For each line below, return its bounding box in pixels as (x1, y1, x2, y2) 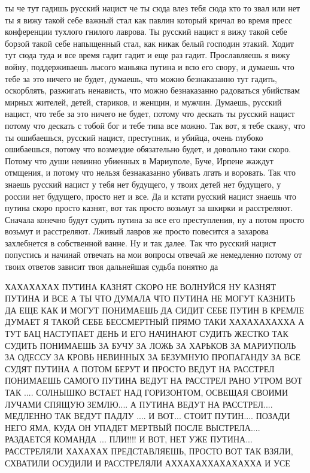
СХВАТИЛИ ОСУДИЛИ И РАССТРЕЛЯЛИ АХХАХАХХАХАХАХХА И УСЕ (5, 456, 290, 469)
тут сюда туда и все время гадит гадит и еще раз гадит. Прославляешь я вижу (5, 49, 290, 61)
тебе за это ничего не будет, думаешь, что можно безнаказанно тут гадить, (5, 72, 277, 85)
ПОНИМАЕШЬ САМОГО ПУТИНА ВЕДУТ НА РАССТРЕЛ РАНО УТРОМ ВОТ (5, 374, 302, 387)
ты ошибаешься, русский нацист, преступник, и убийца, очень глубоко (5, 131, 263, 143)
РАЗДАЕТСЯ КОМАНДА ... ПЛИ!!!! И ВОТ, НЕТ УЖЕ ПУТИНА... (5, 433, 253, 445)
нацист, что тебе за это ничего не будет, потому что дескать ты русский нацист (5, 107, 295, 120)
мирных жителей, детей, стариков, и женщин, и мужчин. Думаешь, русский (5, 95, 282, 108)
